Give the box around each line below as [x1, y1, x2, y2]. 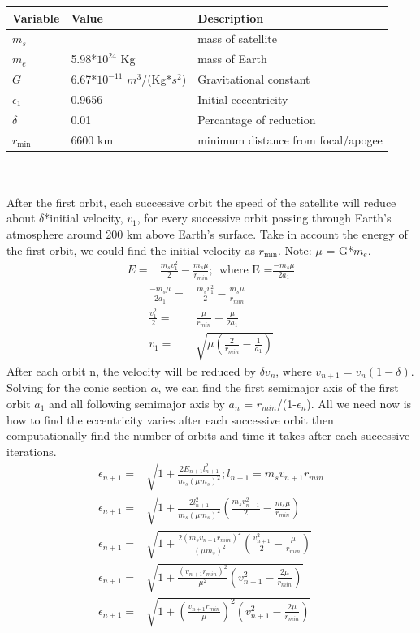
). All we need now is [306, 394, 412, 411]
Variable [12, 9, 60, 26]
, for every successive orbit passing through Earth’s [136, 209, 392, 226]
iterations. [6, 442, 57, 459]
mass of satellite [197, 30, 278, 47]
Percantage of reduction [197, 110, 316, 127]
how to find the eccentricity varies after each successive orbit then [6, 411, 334, 428]
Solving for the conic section [6, 379, 147, 396]
